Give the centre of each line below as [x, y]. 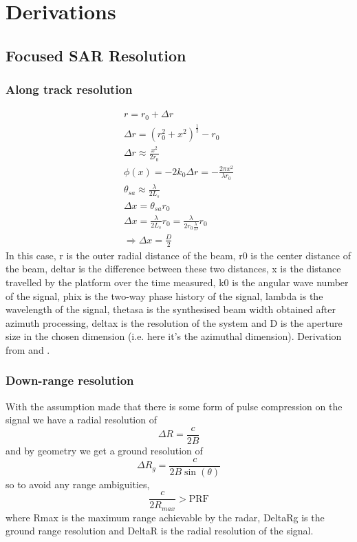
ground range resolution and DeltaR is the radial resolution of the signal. [160, 531]
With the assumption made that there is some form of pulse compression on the [174, 406]
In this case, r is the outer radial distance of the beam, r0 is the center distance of [178, 255]
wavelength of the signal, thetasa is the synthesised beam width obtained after [171, 309]
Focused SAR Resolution [96, 55]
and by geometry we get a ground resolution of [104, 451]
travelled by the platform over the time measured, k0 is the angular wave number [177, 282]
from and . [28, 349]
